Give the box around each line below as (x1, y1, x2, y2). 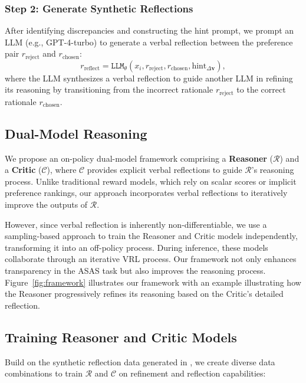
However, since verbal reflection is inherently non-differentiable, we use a (5, 218, 267, 230)
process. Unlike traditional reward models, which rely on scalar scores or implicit (5, 175, 297, 187)
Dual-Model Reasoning (5, 124, 147, 142)
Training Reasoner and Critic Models (5, 328, 237, 346)
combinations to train (5, 367, 83, 379)
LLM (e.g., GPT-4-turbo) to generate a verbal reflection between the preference (5, 35, 293, 48)
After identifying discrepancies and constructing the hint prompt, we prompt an (5, 24, 294, 37)
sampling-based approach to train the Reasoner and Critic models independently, (5, 230, 298, 242)
